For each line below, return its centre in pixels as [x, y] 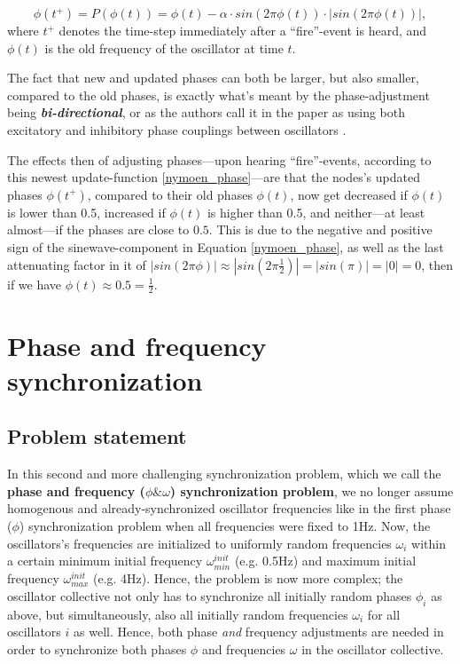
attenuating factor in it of [77, 264]
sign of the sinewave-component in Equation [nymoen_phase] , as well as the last [226, 246]
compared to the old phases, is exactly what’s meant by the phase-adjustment [218, 95]
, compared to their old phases [170, 194]
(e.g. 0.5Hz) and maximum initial [325, 561]
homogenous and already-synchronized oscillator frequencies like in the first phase [229, 508]
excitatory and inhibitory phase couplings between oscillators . [177, 129]
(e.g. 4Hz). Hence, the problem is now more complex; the [248, 578]
